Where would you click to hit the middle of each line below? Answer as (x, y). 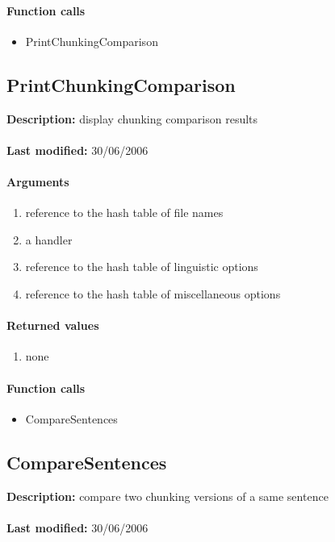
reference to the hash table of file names (124, 213)
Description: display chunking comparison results (132, 118)
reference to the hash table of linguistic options (142, 267)
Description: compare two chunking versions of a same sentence (167, 496)
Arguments (38, 181)
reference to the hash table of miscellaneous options (153, 293)
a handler (49, 239)
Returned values (53, 325)
